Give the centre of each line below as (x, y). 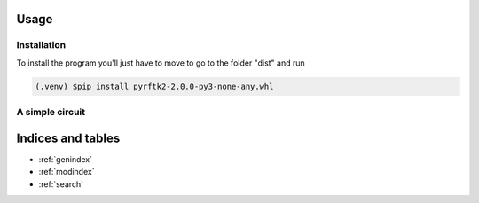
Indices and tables (68, 138)
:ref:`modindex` (67, 172)
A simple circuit (51, 113)
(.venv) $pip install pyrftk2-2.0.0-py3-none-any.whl (154, 86)
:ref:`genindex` (66, 159)
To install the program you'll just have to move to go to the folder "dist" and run (161, 63)
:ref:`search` (61, 184)
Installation (41, 45)
